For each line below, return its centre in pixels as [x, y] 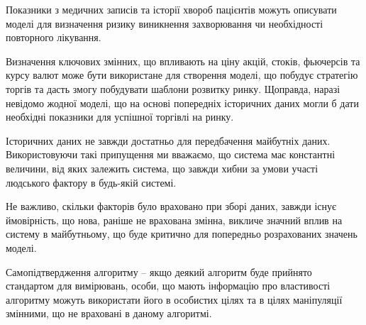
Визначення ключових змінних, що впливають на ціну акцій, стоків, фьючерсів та [183, 61]
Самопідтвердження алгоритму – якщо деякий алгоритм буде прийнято [159, 271]
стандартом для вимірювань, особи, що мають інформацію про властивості [168, 286]
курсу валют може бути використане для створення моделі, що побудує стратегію [182, 75]
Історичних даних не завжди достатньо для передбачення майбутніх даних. [168, 140]
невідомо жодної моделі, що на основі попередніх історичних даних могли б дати [182, 103]
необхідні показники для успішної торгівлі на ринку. [120, 117]
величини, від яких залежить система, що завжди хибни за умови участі [162, 168]
